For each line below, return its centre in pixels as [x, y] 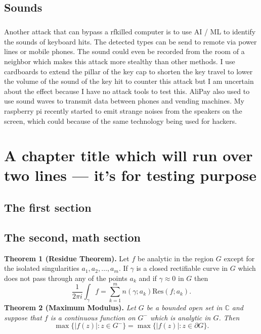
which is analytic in [180, 317]
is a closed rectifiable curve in [182, 268]
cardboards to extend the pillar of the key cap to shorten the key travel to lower [128, 71]
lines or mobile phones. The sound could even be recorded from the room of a [124, 51]
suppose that [23, 317]
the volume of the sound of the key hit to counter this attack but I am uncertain [129, 81]
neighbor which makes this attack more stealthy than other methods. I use [120, 61]
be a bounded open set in [184, 307]
